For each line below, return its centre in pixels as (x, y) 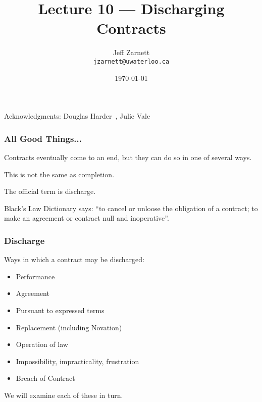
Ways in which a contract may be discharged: (74, 259)
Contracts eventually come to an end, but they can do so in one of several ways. (128, 157)
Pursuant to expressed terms (60, 310)
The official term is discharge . (50, 191)
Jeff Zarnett (131, 52)
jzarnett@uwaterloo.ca (131, 61)
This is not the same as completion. (59, 174)
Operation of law (42, 344)
